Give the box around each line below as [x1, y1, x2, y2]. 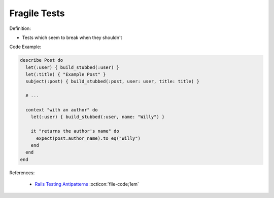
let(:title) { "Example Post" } [25, 71, 106, 77]
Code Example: [9, 44, 42, 50]
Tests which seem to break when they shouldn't [22, 34, 122, 41]
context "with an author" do [25, 107, 98, 113]
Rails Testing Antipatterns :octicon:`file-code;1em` [35, 181, 140, 187]
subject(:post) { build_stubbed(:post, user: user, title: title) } [25, 78, 200, 85]
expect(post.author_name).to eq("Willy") [36, 135, 141, 141]
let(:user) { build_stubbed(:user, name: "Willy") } [30, 114, 165, 120]
